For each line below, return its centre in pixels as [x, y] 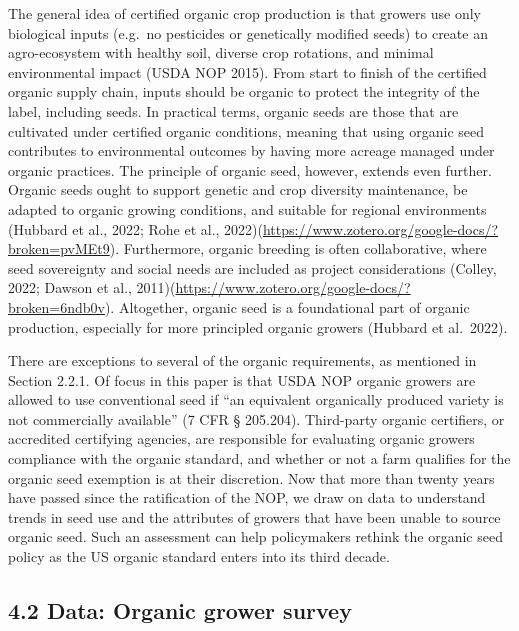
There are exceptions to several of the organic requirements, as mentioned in [242, 360]
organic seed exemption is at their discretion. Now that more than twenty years [251, 477]
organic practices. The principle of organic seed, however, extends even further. [250, 169]
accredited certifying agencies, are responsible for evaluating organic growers [241, 438]
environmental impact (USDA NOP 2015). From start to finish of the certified [247, 71]
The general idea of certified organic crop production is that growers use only [245, 13]
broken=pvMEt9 [59, 248]
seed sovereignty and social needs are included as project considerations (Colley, [252, 267]
